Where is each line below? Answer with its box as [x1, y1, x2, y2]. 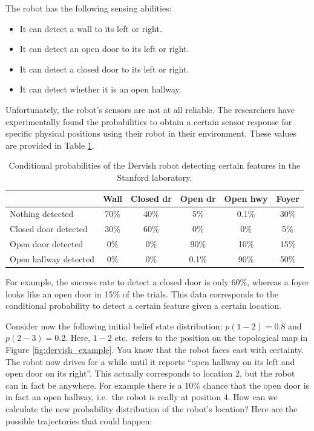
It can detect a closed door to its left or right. [19, 62, 189, 75]
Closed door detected [10, 222, 88, 235]
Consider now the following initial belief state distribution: [5, 319, 223, 332]
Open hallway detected [10, 252, 94, 265]
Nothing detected [10, 207, 74, 220]
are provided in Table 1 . [5, 138, 94, 151]
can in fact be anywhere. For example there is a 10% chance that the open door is [5, 378, 310, 391]
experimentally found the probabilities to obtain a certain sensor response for [5, 115, 292, 128]
